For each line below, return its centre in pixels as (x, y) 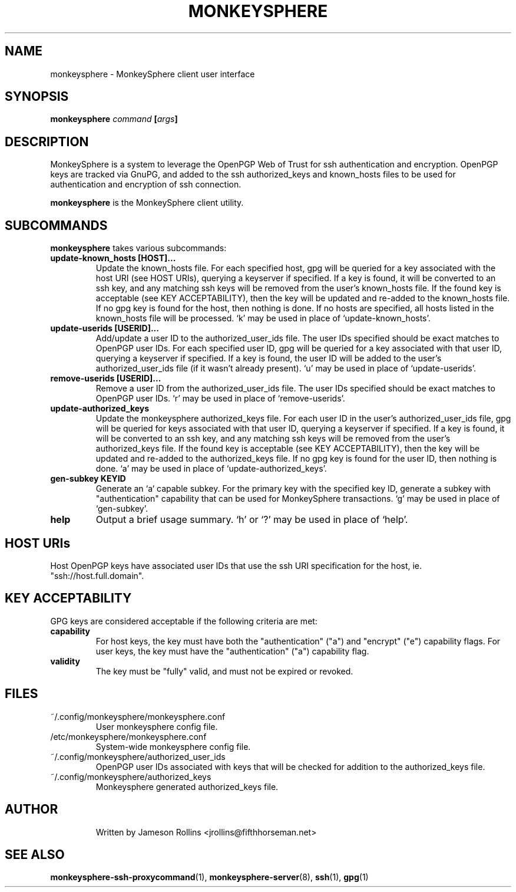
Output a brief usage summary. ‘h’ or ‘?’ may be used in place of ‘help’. (252, 520)
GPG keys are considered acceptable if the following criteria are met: (184, 621)
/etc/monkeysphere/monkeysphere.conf (128, 736)
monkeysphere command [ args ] (114, 119)
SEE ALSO (35, 854)
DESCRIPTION (47, 141)
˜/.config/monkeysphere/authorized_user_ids (138, 756)
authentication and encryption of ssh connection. (146, 185)
